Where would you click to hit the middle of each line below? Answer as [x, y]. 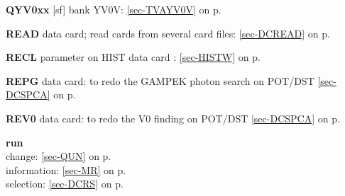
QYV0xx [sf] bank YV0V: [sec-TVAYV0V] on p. [114, 9]
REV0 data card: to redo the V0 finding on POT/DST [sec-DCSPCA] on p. [173, 118]
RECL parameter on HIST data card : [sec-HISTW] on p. [133, 57]
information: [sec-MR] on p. [66, 169]
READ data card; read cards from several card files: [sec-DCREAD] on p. [168, 33]
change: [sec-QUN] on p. [59, 156]
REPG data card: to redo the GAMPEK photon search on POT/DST [160, 80]
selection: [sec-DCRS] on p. [65, 184]
